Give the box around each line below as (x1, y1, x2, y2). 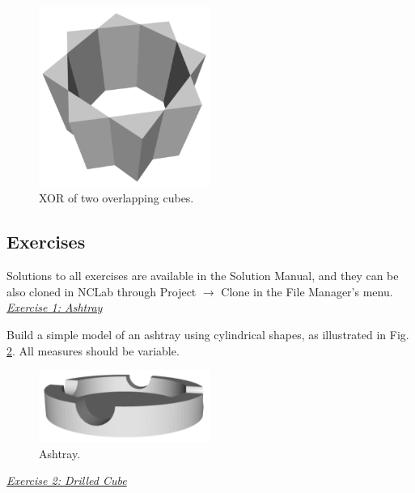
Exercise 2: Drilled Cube (6, 472, 127, 489)
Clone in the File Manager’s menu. (221, 283, 393, 300)
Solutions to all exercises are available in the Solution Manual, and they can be (6, 267, 399, 284)
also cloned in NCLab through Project (6, 283, 197, 300)
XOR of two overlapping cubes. (39, 189, 194, 206)
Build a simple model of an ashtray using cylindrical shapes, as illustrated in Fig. (6, 325, 409, 342)
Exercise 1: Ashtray (6, 299, 103, 316)
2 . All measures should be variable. (6, 342, 180, 359)
